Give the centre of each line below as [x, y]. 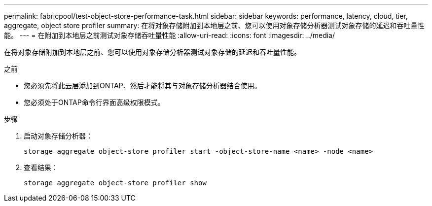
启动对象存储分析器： [58, 136]
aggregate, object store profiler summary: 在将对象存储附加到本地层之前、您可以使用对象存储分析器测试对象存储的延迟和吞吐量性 [214, 25]
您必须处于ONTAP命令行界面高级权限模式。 [94, 102]
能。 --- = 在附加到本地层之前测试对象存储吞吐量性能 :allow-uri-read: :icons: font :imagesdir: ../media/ [170, 35]
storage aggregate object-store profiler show [115, 183]
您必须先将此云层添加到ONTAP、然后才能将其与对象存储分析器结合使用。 [143, 86]
